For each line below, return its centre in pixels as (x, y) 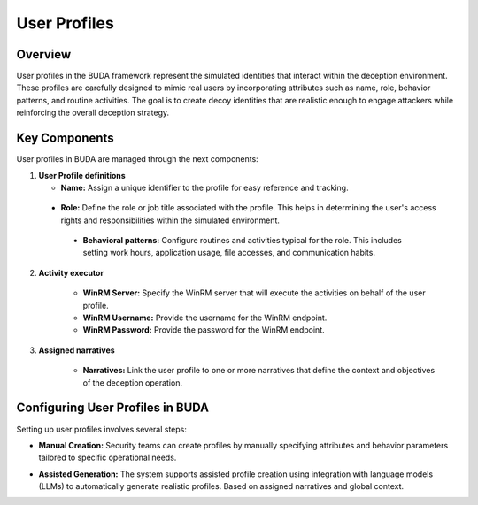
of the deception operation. (133, 383)
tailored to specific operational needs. (108, 458)
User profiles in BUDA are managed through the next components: (137, 159)
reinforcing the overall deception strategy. (93, 113)
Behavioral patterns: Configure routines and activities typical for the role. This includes (242, 241)
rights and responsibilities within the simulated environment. (170, 220)
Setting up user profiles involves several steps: (102, 429)
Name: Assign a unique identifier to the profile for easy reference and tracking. (204, 187)
